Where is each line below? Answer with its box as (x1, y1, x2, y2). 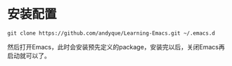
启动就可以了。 (7, 51, 51, 60)
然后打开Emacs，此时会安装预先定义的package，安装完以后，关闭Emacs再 (7, 42, 225, 51)
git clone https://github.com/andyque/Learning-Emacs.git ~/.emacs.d (7, 29, 216, 37)
